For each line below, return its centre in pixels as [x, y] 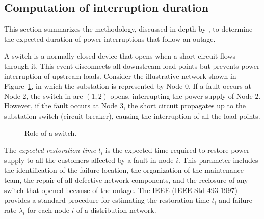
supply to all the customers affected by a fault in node [89, 160]
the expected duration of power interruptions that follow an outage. [110, 38]
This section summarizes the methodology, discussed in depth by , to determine [128, 29]
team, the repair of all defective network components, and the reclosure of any [126, 180]
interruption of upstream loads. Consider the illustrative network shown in [120, 76]
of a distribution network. [116, 210]
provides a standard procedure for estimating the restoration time [107, 200]
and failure [236, 200]
